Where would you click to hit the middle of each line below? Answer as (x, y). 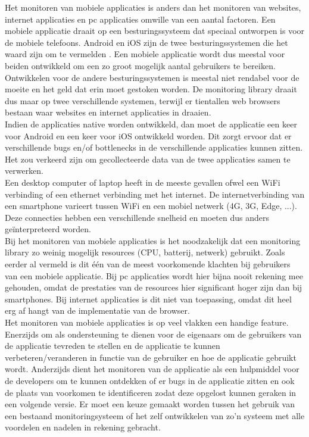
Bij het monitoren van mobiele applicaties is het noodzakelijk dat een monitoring (153, 240)
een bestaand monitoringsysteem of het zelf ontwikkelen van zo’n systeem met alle (155, 415)
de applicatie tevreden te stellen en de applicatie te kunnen (113, 346)
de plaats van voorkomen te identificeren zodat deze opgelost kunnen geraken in (151, 392)
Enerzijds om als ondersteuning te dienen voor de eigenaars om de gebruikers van (153, 334)
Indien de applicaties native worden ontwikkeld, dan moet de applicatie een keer (151, 124)
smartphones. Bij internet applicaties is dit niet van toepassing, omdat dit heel (148, 299)
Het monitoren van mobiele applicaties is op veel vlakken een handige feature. (147, 322)
